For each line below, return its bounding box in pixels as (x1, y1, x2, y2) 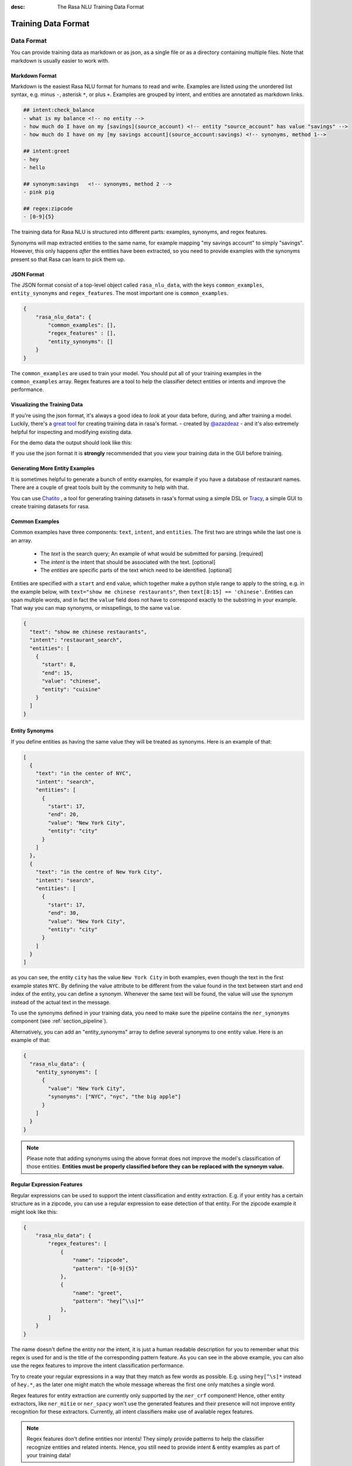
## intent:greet (23, 148, 70, 155)
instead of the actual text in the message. (11, 999, 111, 1006)
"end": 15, (42, 669, 73, 676)
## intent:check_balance (23, 107, 95, 114)
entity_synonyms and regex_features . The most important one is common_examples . (11, 290, 229, 297)
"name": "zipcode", (72, 1257, 129, 1264)
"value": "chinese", (42, 678, 101, 684)
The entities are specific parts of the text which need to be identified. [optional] (40, 566, 232, 573)
